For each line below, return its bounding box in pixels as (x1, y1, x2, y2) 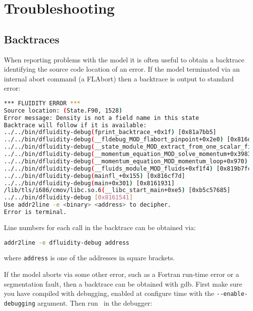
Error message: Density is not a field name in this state (4, 114, 199, 121)
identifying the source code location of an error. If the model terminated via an (4, 64, 240, 74)
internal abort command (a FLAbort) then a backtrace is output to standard (4, 73, 234, 83)
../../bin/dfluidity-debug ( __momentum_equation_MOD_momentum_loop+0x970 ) (4, 157, 248, 165)
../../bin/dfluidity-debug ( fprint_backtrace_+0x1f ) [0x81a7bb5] (4, 129, 217, 136)
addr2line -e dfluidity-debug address (4, 239, 129, 246)
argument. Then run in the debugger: (37, 297, 152, 308)
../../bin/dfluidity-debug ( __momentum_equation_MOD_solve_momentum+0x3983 (4, 151, 252, 158)
